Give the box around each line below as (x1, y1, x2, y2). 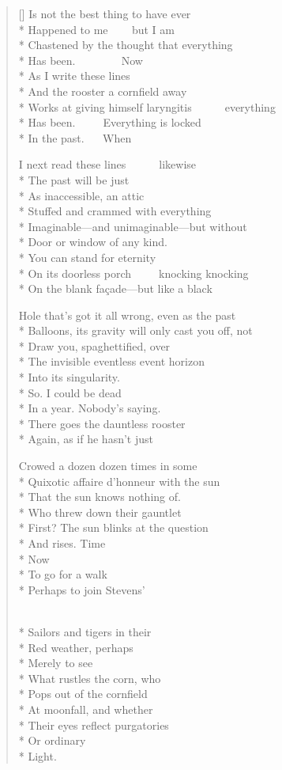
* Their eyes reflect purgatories (18, 716, 169, 733)
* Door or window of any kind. (18, 233, 167, 250)
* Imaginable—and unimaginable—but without (18, 218, 247, 234)
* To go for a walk (18, 566, 107, 582)
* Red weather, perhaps (18, 639, 133, 655)
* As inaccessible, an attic (18, 187, 145, 203)
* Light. (18, 747, 57, 764)
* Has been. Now (18, 51, 143, 68)
